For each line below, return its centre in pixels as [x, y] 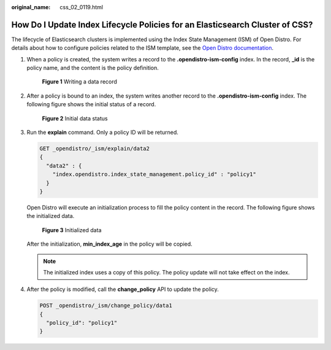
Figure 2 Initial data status [75, 118]
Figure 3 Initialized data [72, 230]
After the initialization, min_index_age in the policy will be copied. [109, 244]
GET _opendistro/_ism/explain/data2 [95, 149]
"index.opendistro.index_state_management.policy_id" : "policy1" [154, 174]
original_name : [31, 7]
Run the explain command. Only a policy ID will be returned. [103, 133]
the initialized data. [51, 216]
